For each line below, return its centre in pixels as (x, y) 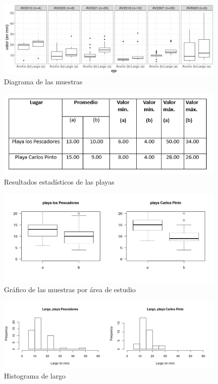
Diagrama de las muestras (43, 82)
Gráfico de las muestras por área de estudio (70, 289)
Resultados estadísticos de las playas (59, 182)
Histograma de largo (35, 376)
